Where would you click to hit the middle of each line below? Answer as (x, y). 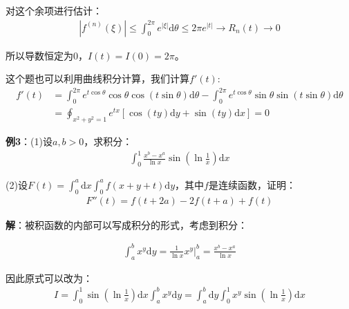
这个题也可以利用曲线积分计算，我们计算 (97, 78)
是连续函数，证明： (252, 184)
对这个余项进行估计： (54, 10)
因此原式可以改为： (49, 278)
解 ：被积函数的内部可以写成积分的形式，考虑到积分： (126, 224)
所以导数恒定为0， (47, 55)
